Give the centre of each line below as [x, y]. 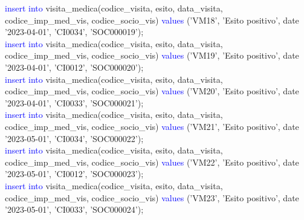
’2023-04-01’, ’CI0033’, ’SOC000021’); [74, 102]
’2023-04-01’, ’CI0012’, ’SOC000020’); [74, 67]
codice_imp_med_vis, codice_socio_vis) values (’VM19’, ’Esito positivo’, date [152, 55]
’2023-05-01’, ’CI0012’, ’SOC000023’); [74, 174]
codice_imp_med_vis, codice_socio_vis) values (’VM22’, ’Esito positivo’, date [152, 162]
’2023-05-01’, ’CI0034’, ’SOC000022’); [74, 138]
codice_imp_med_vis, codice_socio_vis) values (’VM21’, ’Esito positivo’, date [152, 126]
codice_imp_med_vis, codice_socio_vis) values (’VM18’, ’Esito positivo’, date [152, 20]
